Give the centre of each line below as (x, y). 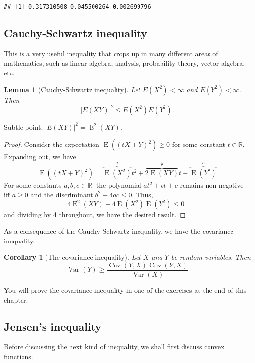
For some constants (33, 185)
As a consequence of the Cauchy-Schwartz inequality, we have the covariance (119, 231)
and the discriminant (62, 194)
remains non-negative (212, 185)
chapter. (16, 300)
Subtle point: (23, 127)
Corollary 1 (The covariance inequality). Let (72, 257)
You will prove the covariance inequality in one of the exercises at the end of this (125, 290)
